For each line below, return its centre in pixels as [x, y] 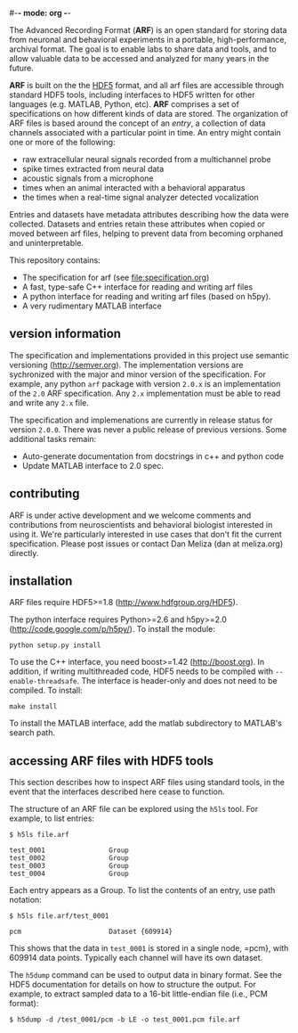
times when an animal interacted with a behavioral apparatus [133, 188]
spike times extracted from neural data [93, 169]
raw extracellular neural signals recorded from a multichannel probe [146, 159]
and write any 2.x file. [49, 402]
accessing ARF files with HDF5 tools [112, 761]
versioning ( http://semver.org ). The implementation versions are [126, 365]
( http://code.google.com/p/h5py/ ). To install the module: [112, 629]
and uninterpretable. [47, 243]
